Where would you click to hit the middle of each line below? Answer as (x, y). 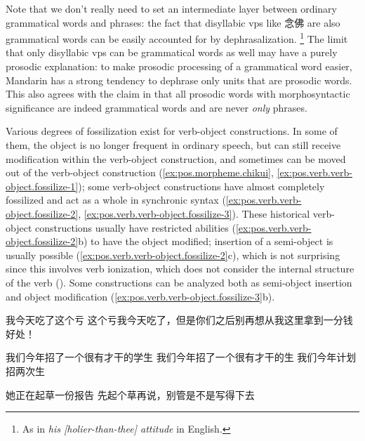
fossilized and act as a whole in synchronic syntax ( (116, 200)
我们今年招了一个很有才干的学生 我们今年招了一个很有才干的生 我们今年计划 (181, 357)
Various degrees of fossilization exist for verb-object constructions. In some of (172, 131)
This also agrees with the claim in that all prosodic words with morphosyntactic (178, 94)
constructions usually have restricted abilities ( (135, 227)
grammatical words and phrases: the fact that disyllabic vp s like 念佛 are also (173, 22)
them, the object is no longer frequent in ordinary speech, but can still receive (173, 145)
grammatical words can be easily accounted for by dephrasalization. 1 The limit (177, 38)
